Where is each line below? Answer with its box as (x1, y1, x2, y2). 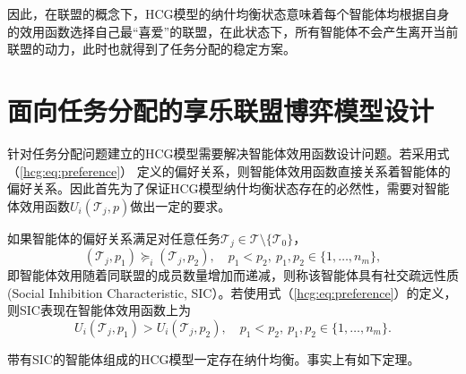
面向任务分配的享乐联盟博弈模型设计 (7, 91, 435, 128)
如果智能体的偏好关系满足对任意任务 (7, 228, 220, 247)
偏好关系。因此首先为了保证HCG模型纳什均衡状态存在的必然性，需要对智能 (7, 179, 450, 198)
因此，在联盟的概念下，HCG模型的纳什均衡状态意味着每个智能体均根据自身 (7, 4, 450, 22)
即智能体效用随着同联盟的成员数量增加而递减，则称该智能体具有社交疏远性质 (7, 266, 459, 285)
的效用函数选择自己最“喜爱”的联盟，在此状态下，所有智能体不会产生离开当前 (7, 21, 459, 40)
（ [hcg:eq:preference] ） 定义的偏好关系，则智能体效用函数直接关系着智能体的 (7, 161, 451, 180)
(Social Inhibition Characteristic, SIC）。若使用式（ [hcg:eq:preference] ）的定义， (7, 283, 457, 302)
